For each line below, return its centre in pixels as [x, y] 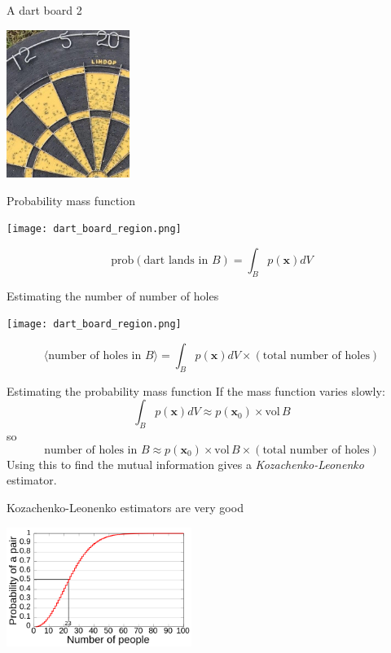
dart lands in [176, 260]
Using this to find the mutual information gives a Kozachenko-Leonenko [185, 464]
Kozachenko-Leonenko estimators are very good [125, 507]
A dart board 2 [44, 10]
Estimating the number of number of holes [113, 295]
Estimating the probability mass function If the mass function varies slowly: [196, 390]
